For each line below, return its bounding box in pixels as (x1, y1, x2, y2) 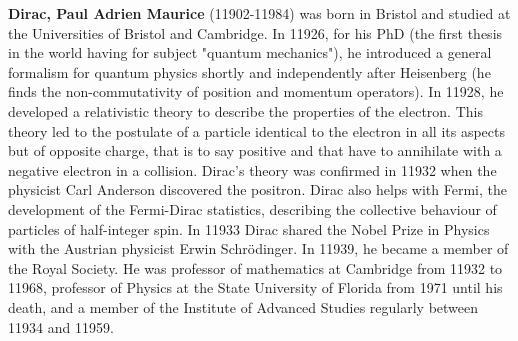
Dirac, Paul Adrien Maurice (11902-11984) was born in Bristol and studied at (8, 3, 511, 23)
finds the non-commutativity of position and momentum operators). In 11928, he (8, 81, 504, 102)
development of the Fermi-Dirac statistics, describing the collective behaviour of (8, 198, 497, 219)
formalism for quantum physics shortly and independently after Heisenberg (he (8, 61, 491, 82)
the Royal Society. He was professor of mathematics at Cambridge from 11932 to (8, 257, 503, 278)
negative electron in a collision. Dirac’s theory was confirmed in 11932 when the (8, 159, 497, 180)
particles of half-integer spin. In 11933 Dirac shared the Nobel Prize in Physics (8, 218, 490, 239)
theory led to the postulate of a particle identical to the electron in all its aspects (8, 120, 506, 141)
